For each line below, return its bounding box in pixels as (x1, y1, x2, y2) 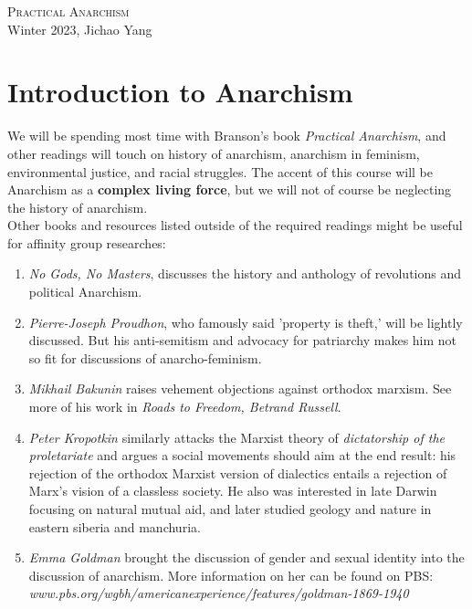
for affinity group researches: (7, 233, 166, 252)
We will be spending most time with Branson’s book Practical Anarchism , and (7, 126, 446, 145)
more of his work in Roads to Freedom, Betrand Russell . (28, 397, 341, 416)
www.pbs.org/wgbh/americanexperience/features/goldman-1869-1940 (28, 583, 409, 603)
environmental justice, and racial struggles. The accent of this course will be (7, 162, 434, 181)
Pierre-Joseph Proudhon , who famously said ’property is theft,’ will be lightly (28, 312, 463, 331)
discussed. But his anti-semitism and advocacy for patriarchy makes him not (28, 331, 457, 350)
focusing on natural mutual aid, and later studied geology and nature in (28, 499, 432, 518)
